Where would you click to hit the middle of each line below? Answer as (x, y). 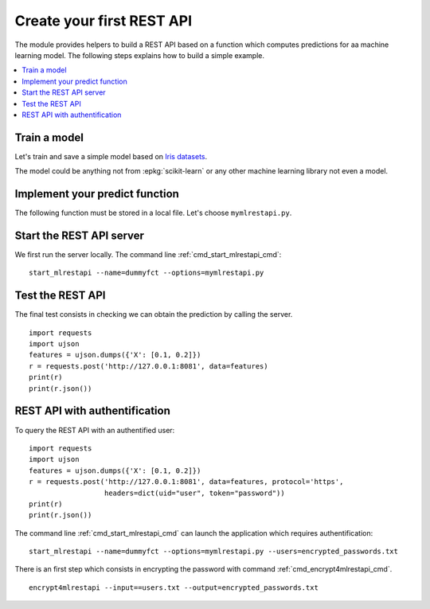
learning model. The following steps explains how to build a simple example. (140, 55)
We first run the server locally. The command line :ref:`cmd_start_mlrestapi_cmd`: (148, 254)
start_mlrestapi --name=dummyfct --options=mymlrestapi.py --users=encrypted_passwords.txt (213, 552)
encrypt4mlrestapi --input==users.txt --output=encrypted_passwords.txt (174, 588)
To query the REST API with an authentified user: (95, 430)
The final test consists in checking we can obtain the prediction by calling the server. (154, 314)
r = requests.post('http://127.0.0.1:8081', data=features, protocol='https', (186, 482)
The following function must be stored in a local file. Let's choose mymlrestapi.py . (153, 213)
